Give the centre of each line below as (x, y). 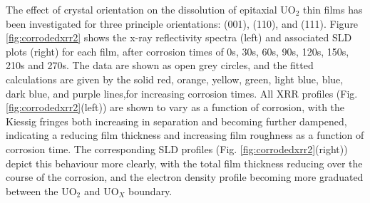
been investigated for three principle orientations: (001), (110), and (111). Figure (182, 23)
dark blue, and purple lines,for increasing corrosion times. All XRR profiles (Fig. (182, 93)
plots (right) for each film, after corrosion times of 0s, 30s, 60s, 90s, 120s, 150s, (178, 51)
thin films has (333, 9)
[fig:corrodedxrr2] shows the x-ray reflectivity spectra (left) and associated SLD (179, 37)
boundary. (150, 191)
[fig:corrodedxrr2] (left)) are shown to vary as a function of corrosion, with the (175, 107)
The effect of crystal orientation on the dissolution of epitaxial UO (151, 9)
